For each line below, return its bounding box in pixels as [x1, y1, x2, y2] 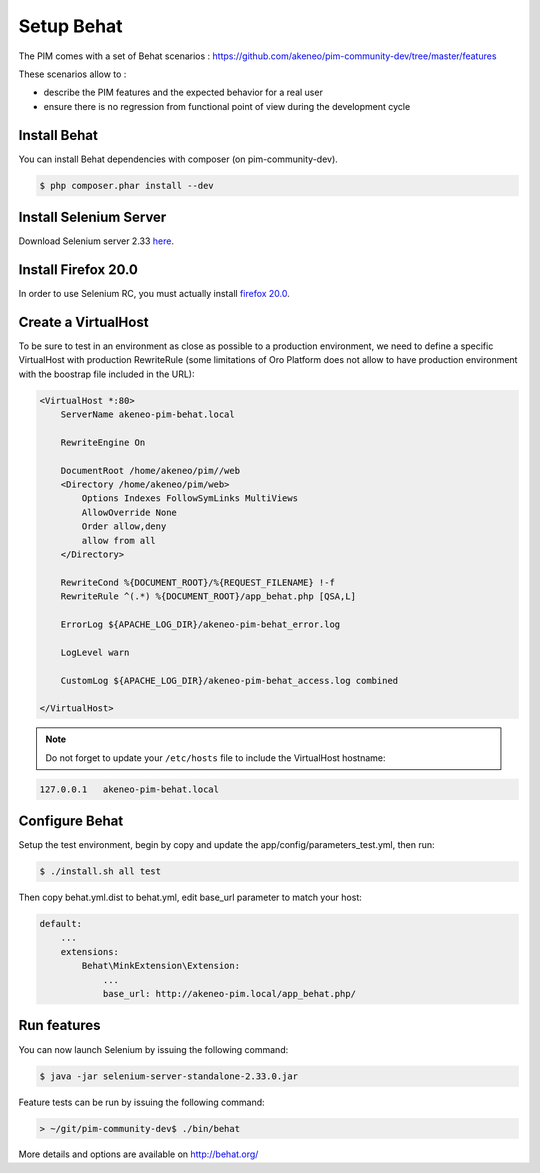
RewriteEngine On [60, 436, 146, 448]
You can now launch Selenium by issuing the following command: [18, 1043, 289, 1055]
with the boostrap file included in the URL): [18, 368, 195, 380]
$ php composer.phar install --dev [39, 180, 214, 191]
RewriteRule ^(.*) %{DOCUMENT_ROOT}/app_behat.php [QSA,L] [60, 591, 357, 602]
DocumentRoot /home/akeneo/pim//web [60, 465, 240, 476]
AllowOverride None [81, 506, 177, 518]
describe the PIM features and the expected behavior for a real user [43, 86, 324, 99]
